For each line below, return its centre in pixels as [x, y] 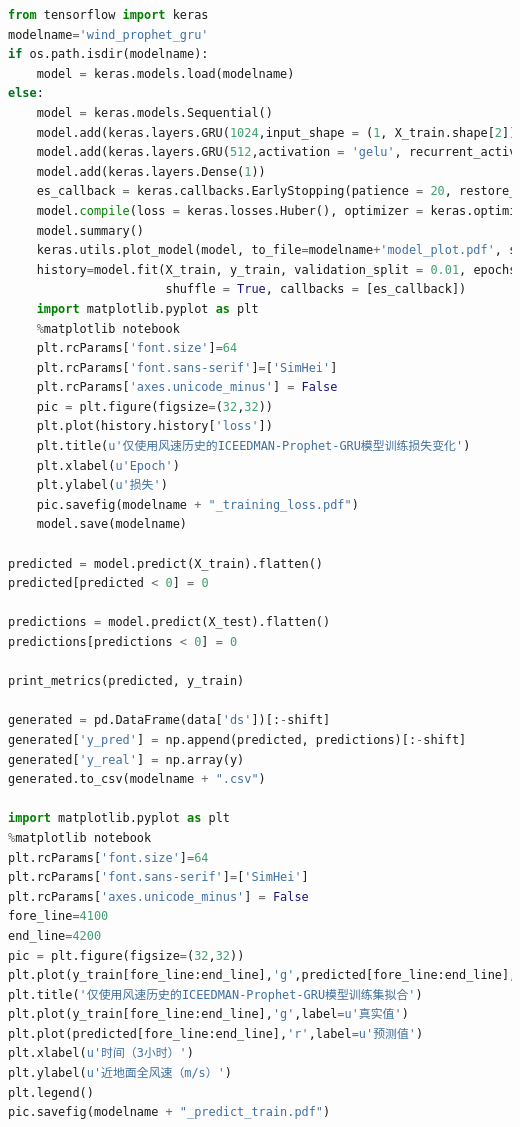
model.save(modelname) [111, 524]
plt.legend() [51, 1092]
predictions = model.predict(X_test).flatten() [169, 622]
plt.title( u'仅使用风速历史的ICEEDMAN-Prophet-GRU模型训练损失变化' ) [253, 446]
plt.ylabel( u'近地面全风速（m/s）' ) [120, 1073]
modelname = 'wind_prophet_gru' [108, 34]
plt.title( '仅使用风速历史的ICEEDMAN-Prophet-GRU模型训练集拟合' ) [215, 994]
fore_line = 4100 [58, 916]
